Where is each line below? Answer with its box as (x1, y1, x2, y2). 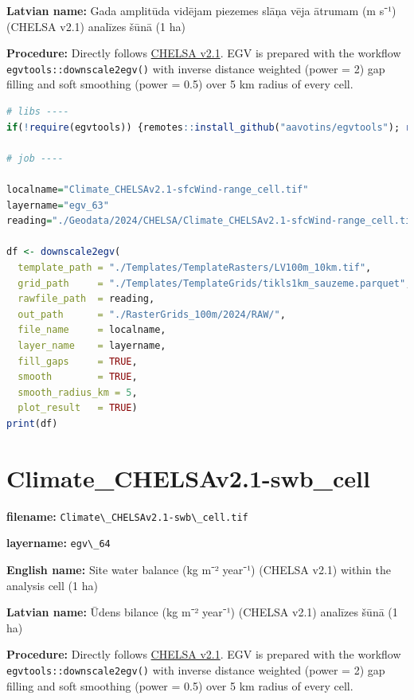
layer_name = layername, (18, 339, 166, 351)
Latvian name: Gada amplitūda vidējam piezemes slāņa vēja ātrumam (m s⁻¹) (6, 2, 396, 18)
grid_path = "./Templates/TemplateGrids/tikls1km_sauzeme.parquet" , (18, 277, 412, 289)
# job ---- (6, 152, 64, 164)
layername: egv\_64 (6, 534, 111, 551)
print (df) (6, 417, 58, 429)
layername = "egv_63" (6, 199, 109, 211)
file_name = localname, (18, 324, 166, 336)
